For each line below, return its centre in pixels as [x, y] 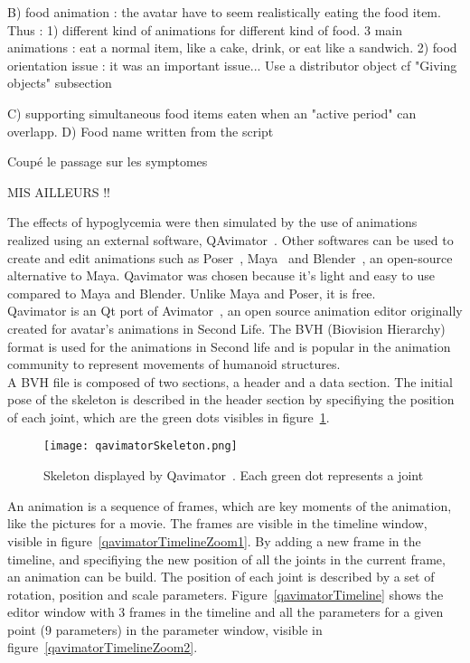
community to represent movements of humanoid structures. [174, 364]
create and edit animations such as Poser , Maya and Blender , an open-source [230, 257]
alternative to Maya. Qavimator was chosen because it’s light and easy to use [221, 275]
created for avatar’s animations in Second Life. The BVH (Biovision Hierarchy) [226, 328]
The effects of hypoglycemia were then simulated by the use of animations [212, 222]
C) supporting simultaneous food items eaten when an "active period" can [212, 113]
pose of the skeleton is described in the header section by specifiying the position [231, 399]
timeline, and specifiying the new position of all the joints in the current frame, [226, 559]
